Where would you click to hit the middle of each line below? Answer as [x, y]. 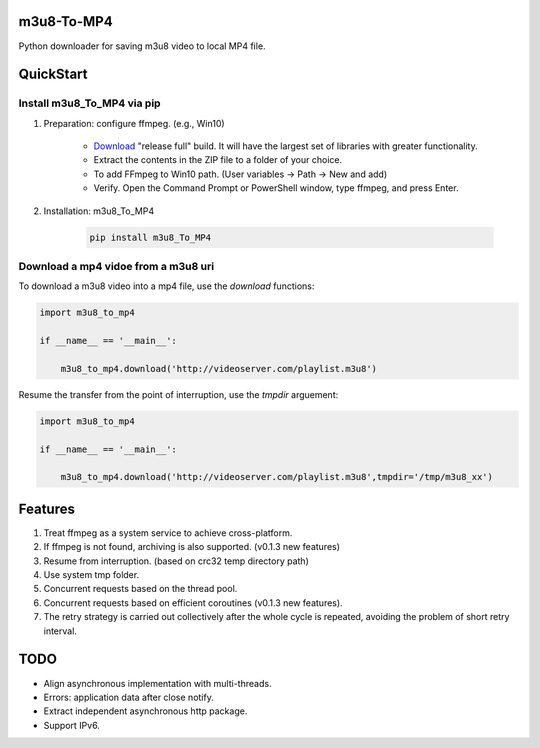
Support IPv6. [71, 725]
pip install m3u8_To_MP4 [150, 237]
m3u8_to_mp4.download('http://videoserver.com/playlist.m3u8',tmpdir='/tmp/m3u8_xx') [277, 477]
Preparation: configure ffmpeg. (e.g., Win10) [134, 123]
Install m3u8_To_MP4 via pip [89, 103]
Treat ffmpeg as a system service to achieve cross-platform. [168, 532]
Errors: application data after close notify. [128, 697]
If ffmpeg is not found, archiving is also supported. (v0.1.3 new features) [191, 547]
